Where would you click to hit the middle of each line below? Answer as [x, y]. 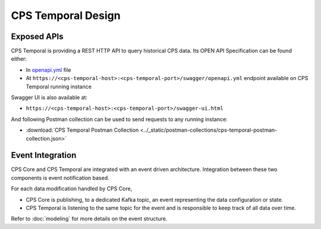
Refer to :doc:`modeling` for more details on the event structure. [89, 219]
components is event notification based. [60, 177]
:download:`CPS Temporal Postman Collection [82, 130]
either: [19, 59]
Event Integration [44, 155]
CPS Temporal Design [66, 15]
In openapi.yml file [48, 70]
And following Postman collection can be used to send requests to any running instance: [119, 119]
